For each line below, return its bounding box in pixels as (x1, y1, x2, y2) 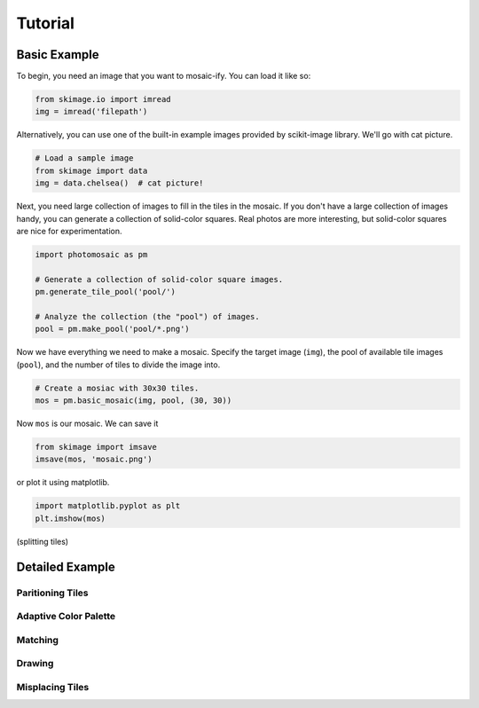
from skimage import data (35, 165, 148, 176)
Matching (16, 633, 59, 646)
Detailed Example (16, 559, 115, 574)
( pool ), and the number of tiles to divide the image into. (16, 359, 221, 370)
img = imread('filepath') (35, 106, 148, 117)
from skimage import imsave (35, 442, 157, 452)
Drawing (16, 657, 54, 670)
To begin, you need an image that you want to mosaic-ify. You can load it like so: (16, 71, 311, 82)
